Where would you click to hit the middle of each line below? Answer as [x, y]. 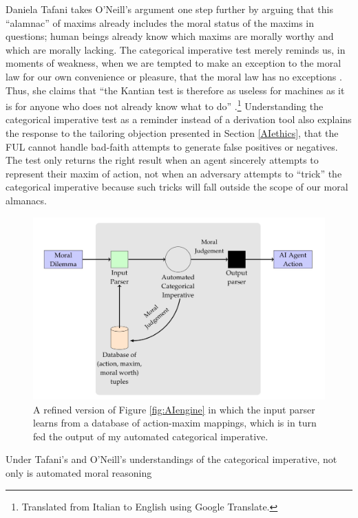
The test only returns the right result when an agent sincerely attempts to [162, 160]
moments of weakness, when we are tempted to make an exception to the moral [173, 63]
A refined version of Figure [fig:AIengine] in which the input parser [174, 409]
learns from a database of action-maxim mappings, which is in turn [175, 423]
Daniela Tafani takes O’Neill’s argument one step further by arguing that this [169, 9]
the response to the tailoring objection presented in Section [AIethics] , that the [172, 133]
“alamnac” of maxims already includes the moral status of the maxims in [160, 22]
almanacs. [26, 200]
